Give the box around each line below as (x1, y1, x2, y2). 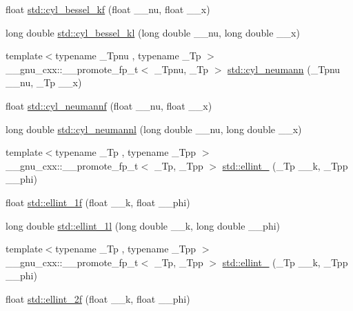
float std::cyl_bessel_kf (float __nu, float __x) (6, 2, 210, 16)
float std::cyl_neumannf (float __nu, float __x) (6, 98, 212, 112)
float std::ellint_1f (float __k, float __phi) (6, 194, 190, 209)
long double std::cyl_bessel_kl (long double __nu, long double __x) (6, 25, 300, 39)
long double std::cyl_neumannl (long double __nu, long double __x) (6, 121, 302, 136)
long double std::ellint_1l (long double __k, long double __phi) (6, 218, 281, 232)
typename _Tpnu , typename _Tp (55, 48, 201, 63)
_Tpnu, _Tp (154, 61, 209, 76)
